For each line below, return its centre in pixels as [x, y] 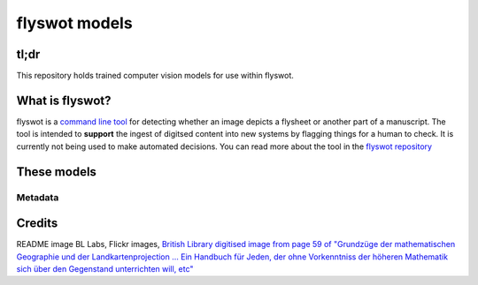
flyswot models [74, 23]
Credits [37, 224]
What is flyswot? [64, 100]
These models [57, 172]
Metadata [38, 197]
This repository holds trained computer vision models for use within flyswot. [155, 76]
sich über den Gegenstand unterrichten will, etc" [105, 269]
